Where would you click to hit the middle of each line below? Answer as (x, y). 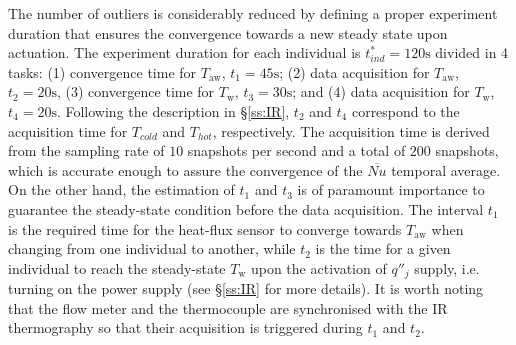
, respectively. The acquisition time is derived (351, 130)
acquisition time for (68, 130)
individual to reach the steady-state (117, 267)
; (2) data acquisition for (354, 71)
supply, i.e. (447, 267)
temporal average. (446, 169)
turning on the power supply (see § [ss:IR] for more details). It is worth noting (246, 288)
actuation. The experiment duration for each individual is (184, 52)
